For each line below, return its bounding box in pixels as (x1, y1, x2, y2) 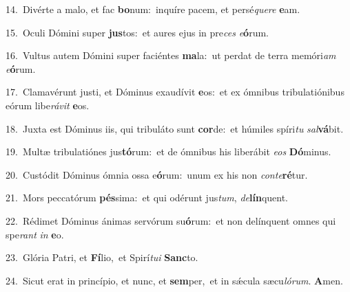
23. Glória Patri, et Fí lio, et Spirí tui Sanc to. (6, 250, 198, 265)
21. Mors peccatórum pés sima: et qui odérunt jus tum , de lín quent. (6, 190, 288, 205)
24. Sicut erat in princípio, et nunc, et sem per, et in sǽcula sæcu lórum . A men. (6, 273, 343, 287)
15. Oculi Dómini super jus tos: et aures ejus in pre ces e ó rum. (6, 25, 269, 39)
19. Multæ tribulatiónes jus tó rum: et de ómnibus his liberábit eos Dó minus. (6, 144, 331, 159)
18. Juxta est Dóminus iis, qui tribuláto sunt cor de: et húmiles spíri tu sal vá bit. (6, 121, 344, 135)
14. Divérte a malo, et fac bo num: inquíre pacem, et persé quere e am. (6, 2, 300, 16)
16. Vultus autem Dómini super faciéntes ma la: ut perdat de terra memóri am (6, 48, 336, 63)
